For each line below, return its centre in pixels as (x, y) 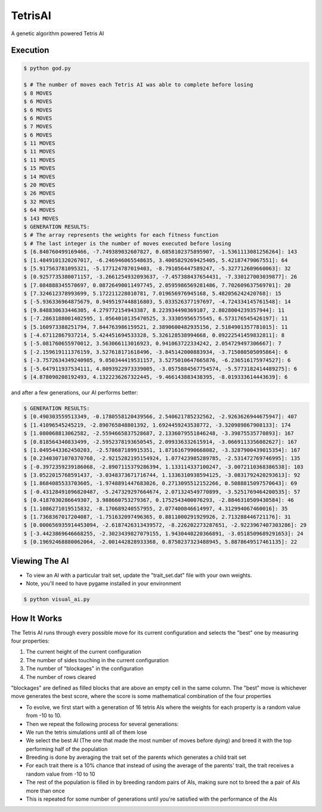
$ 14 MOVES (39, 177)
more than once (45, 791)
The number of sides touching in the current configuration (97, 660)
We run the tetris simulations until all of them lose (86, 732)
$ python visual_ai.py (57, 599)
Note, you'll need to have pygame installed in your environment (103, 583)
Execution (30, 50)
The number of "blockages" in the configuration (85, 669)
